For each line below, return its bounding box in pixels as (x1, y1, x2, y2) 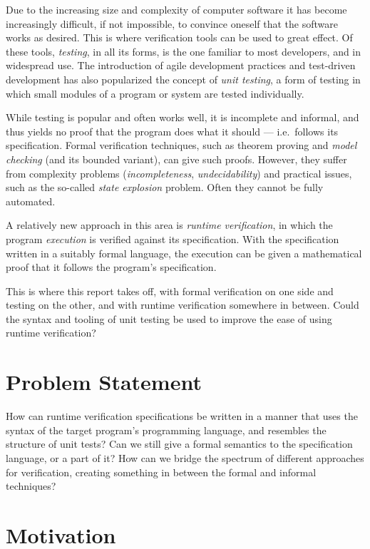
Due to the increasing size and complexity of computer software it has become (6, 2, 347, 16)
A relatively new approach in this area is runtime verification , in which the (6, 217, 333, 232)
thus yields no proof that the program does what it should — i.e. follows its (6, 123, 339, 138)
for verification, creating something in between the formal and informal (6, 464, 317, 479)
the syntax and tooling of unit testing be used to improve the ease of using (6, 311, 332, 326)
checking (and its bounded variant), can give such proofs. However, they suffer (6, 151, 347, 166)
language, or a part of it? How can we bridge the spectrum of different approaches (6, 450, 364, 465)
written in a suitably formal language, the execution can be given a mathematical (6, 245, 362, 260)
